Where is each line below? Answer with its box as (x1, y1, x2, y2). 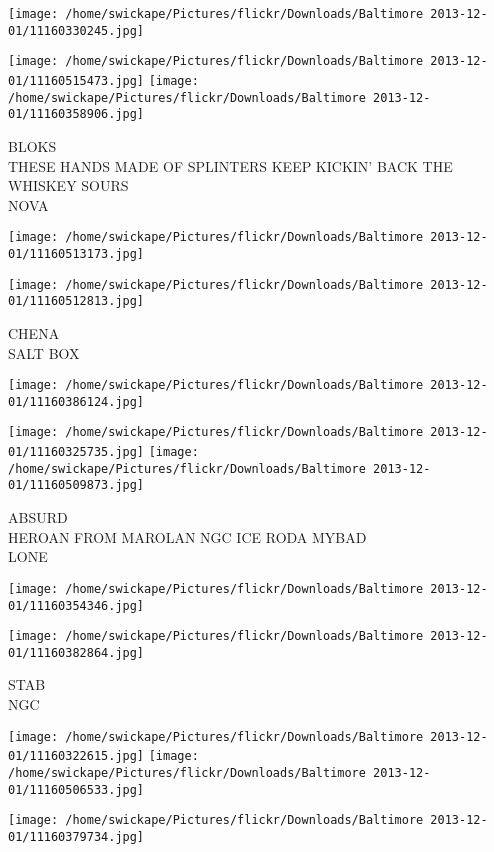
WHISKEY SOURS (8, 175, 129, 196)
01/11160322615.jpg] (8, 749, 145, 764)
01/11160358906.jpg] (8, 107, 145, 122)
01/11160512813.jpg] (8, 294, 145, 309)
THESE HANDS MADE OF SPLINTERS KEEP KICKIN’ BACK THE (8, 155, 453, 176)
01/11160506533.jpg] (8, 782, 145, 797)
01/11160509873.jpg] (8, 478, 145, 493)
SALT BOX (8, 342, 80, 363)
